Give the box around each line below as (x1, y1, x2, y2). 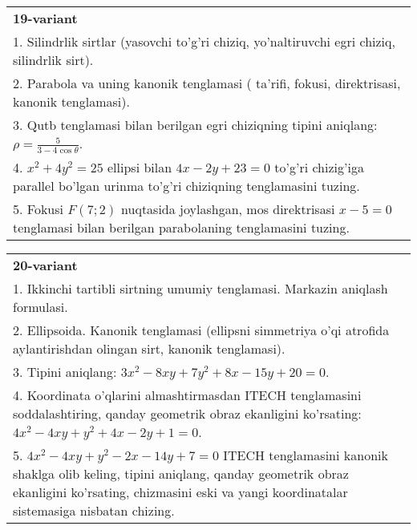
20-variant (13, 255, 78, 274)
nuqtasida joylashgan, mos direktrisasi (121, 199, 335, 218)
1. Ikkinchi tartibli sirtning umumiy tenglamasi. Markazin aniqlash (13, 278, 388, 297)
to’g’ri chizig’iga (274, 157, 364, 176)
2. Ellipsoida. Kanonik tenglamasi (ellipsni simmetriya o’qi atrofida (13, 320, 390, 339)
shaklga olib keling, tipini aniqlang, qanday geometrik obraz (13, 463, 349, 483)
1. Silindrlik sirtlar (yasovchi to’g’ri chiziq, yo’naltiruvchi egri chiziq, (13, 32, 395, 51)
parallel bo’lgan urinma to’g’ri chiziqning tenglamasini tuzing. (13, 176, 360, 195)
